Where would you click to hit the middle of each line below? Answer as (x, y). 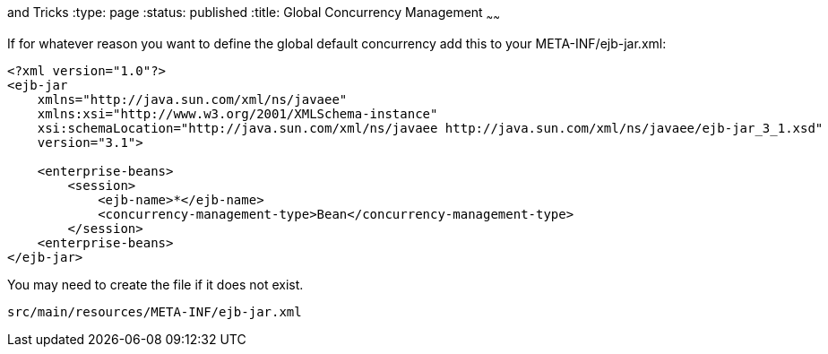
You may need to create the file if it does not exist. (155, 284)
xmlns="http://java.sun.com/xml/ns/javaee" (192, 99)
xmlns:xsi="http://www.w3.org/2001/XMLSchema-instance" (237, 113)
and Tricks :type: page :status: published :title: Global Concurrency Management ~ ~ (254, 14)
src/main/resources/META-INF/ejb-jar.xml (155, 311)
